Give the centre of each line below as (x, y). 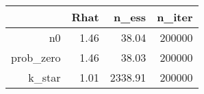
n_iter (175, 17)
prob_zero (36, 57)
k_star (44, 77)
